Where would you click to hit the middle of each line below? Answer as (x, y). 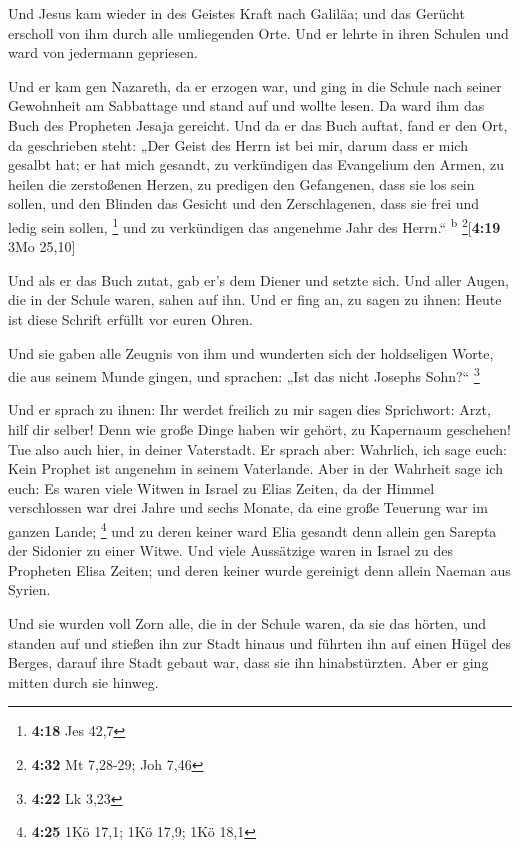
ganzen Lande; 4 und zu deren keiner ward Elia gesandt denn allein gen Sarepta (252, 529)
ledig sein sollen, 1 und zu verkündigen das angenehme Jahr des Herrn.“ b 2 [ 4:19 (254, 225)
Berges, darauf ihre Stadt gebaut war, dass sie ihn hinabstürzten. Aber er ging (248, 662)
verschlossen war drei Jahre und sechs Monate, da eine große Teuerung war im (248, 507)
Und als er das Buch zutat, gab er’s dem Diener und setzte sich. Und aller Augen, (259, 279)
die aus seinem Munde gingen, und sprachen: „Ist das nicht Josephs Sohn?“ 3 (244, 374)
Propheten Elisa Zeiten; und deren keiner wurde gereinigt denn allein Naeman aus (259, 569)
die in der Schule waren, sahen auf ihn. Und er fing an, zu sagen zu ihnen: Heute (255, 299)
